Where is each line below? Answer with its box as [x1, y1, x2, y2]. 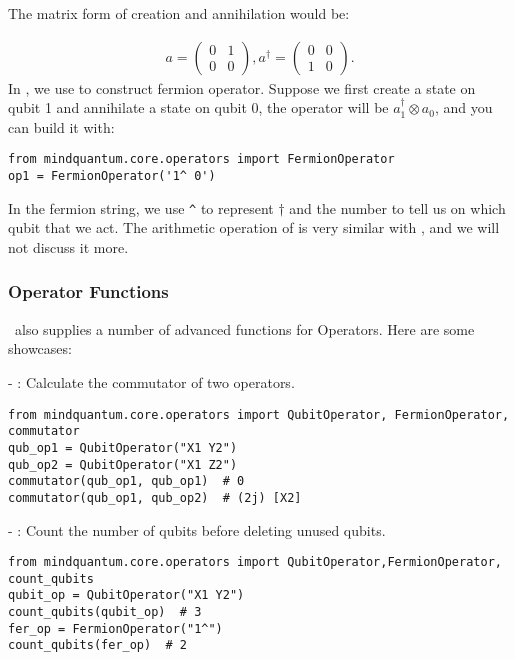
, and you [434, 97, 493, 118]
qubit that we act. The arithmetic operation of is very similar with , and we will [8, 217, 500, 238]
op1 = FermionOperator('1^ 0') [8, 169, 216, 184]
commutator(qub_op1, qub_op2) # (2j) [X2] [8, 490, 302, 505]
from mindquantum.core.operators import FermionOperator [8, 152, 395, 167]
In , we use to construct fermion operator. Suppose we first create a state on [8, 77, 476, 98]
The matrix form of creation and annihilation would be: [8, 3, 350, 23]
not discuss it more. [8, 236, 129, 257]
